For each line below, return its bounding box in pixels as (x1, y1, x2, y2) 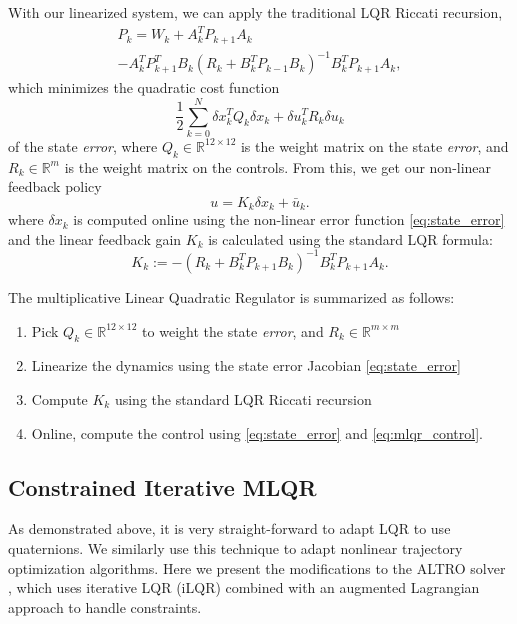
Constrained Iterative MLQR (8, 471, 317, 502)
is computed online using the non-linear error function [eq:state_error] (73, 209, 505, 230)
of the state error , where (8, 135, 158, 156)
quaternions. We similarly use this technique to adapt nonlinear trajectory (8, 537, 463, 558)
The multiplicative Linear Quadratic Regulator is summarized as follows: (8, 286, 455, 307)
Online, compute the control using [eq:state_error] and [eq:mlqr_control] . (31, 422, 483, 443)
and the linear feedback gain (8, 228, 182, 249)
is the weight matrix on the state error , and (240, 135, 509, 156)
